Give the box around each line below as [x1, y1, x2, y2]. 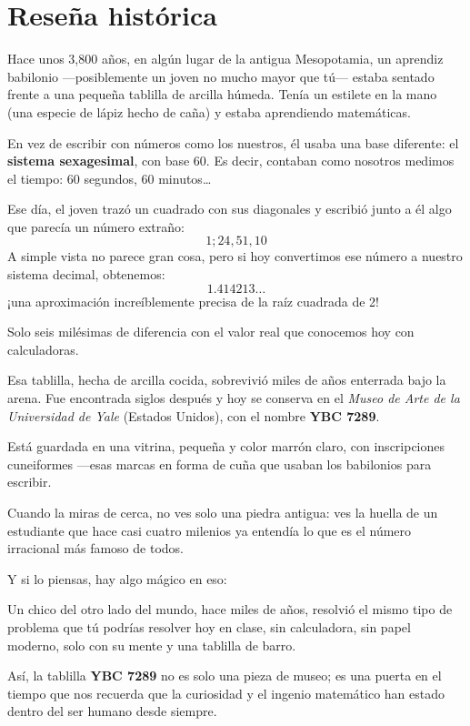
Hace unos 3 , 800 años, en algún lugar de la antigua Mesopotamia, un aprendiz [7, 49, 444, 68]
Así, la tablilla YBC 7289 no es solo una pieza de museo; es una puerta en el [7, 666, 442, 685]
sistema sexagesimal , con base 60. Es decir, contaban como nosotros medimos [7, 151, 455, 170]
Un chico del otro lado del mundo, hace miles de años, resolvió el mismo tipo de [7, 600, 453, 619]
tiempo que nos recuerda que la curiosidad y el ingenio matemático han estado [7, 683, 445, 702]
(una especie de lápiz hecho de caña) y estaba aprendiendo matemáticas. [7, 102, 411, 121]
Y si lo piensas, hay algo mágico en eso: [7, 569, 227, 588]
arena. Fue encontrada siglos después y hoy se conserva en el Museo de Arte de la [7, 388, 460, 408]
